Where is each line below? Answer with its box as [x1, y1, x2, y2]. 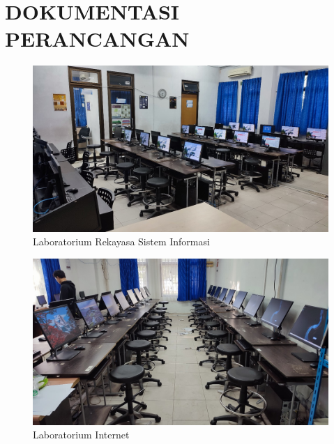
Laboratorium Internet [33, 427, 130, 442]
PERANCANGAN [5, 24, 190, 53]
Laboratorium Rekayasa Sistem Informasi [33, 234, 210, 249]
